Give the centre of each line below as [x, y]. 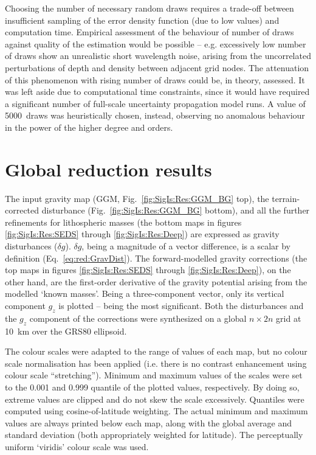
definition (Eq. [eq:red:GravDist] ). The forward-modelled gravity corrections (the [156, 258]
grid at [289, 318]
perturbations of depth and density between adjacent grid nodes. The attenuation [157, 67]
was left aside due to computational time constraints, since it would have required [157, 92]
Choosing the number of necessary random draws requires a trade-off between [149, 8]
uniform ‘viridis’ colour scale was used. [77, 446]
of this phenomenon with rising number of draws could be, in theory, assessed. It [155, 79]
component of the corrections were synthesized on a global [138, 318]
